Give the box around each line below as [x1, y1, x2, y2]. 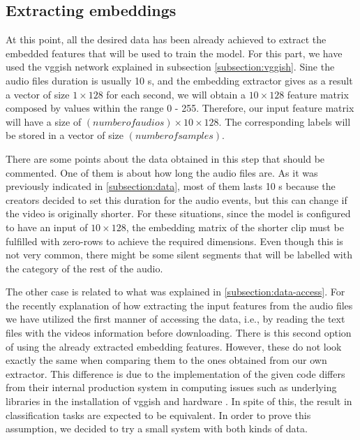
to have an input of [6, 219, 88, 234]
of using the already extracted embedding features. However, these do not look [6, 339, 342, 353]
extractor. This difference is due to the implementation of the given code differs [6, 366, 345, 381]
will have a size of [6, 114, 82, 129]
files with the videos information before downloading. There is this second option [6, 325, 352, 340]
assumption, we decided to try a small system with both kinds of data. [6, 421, 308, 436]
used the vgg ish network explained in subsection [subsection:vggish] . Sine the [6, 59, 335, 74]
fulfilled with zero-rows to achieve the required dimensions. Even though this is [6, 233, 343, 248]
